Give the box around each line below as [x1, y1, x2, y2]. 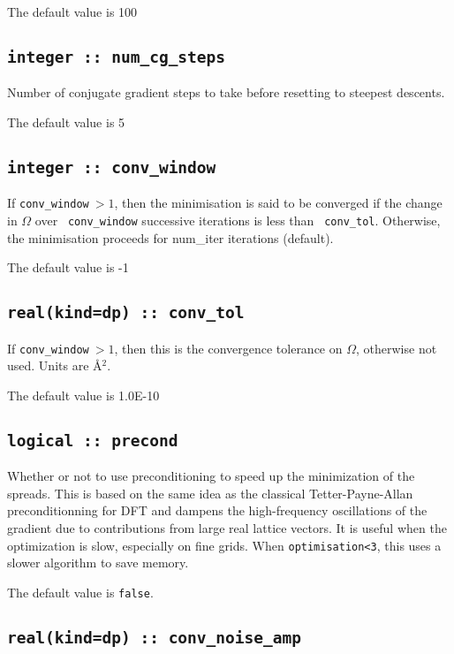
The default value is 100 [7, 3, 138, 20]
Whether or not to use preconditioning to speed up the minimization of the [7, 467, 415, 485]
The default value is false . [7, 582, 154, 601]
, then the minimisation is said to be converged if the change [114, 194, 443, 212]
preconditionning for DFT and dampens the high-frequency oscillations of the [7, 501, 428, 520]
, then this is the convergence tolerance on [114, 338, 343, 357]
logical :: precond [7, 430, 178, 450]
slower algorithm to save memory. [7, 553, 189, 572]
